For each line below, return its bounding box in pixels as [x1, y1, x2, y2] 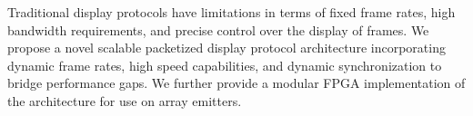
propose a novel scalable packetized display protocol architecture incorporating [7, 38, 446, 57]
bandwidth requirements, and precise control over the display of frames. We [7, 20, 429, 39]
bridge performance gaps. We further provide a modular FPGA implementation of [7, 73, 466, 92]
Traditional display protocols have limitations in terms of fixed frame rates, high [7, 3, 456, 21]
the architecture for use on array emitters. [7, 91, 242, 110]
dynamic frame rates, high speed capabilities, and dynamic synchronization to [7, 55, 442, 74]
